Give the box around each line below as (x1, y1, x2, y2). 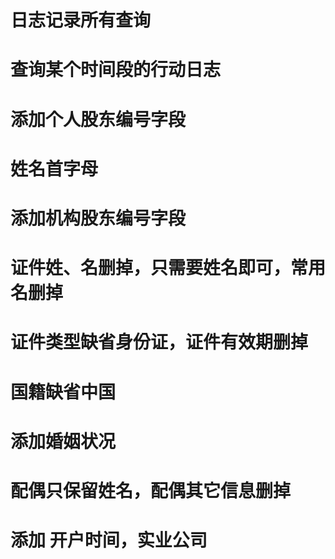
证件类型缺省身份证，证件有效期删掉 (10, 331, 309, 354)
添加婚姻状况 (10, 430, 117, 453)
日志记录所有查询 (10, 9, 152, 32)
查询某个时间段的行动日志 (10, 59, 222, 81)
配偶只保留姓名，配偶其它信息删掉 (10, 479, 292, 502)
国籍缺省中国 (10, 381, 117, 403)
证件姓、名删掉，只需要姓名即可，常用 (10, 257, 327, 280)
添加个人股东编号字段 (10, 108, 187, 131)
